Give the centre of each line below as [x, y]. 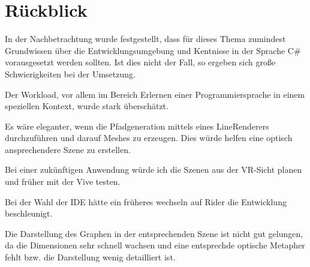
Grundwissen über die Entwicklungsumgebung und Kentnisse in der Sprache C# [153, 50]
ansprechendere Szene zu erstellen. [68, 149]
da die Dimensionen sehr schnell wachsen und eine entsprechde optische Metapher [155, 245]
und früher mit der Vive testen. [63, 181]
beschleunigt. [29, 213]
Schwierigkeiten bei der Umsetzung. [70, 73]
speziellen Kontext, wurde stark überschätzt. [87, 106]
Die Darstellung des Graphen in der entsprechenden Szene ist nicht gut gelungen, [154, 233]
